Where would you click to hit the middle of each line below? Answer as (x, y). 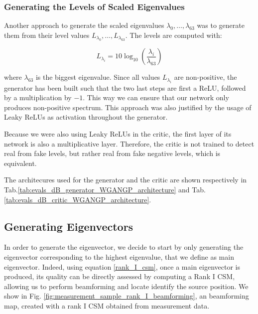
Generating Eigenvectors (69, 226)
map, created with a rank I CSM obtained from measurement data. (107, 305)
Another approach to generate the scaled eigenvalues (84, 25)
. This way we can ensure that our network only (156, 97)
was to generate (221, 25)
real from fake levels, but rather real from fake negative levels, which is (112, 153)
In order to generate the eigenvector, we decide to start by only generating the (124, 247)
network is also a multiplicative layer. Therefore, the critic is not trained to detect (129, 143)
